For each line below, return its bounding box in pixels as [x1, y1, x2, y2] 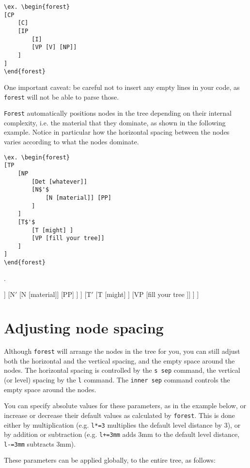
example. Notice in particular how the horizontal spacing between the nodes [4, 127, 230, 137]
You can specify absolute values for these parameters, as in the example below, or [4, 400, 246, 411]
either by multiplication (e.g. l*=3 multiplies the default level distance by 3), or [4, 419, 241, 430]
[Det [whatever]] [31, 178, 87, 185]
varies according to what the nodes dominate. [4, 137, 139, 146]
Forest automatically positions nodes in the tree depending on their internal [4, 108, 232, 118]
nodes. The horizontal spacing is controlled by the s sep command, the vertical [4, 365, 240, 375]
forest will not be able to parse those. [4, 91, 119, 102]
